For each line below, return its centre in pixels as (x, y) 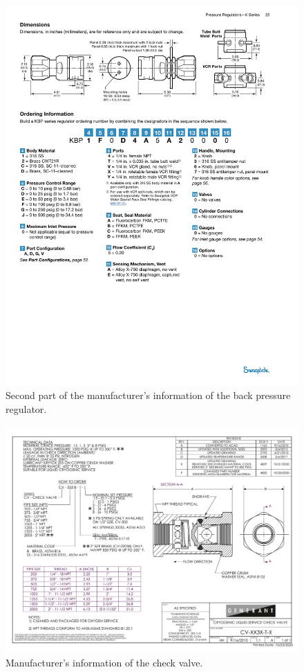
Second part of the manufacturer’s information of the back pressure (148, 395)
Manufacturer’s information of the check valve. (104, 662)
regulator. (26, 409)
